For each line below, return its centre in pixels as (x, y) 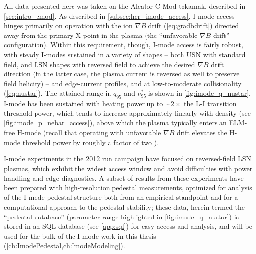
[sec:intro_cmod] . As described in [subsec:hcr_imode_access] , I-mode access (119, 16)
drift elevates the (202, 132)
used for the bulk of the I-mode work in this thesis (80, 236)
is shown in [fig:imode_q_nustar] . (199, 93)
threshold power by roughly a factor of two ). (91, 142)
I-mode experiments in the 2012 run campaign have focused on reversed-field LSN (128, 159)
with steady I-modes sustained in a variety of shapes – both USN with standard (125, 54)
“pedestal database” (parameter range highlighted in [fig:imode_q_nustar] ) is (122, 216)
